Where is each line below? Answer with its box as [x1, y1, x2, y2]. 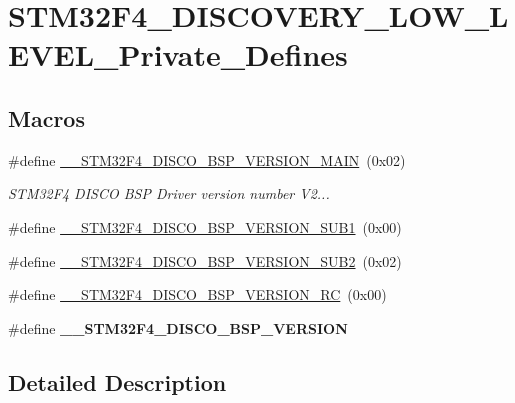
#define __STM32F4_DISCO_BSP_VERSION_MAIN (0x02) [8, 149, 406, 170]
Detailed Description [8, 366, 227, 397]
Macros [8, 102, 85, 133]
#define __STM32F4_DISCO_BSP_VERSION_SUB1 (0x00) [8, 216, 402, 237]
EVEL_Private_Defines [8, 34, 348, 75]
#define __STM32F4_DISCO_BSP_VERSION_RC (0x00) [8, 284, 387, 305]
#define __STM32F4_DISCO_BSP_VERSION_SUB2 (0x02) [8, 250, 402, 271]
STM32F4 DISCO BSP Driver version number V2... [8, 183, 330, 204]
